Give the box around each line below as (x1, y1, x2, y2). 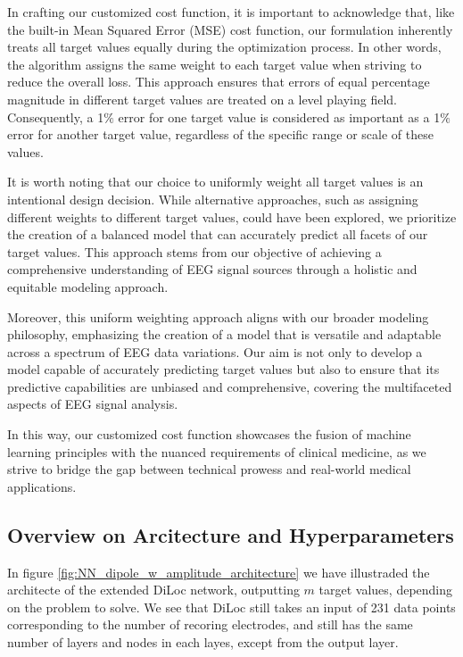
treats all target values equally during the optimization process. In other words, (7, 37, 442, 56)
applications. (7, 477, 77, 495)
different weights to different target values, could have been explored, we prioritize (7, 207, 457, 226)
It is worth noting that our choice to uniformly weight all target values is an (7, 172, 424, 191)
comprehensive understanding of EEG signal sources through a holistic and (7, 260, 418, 279)
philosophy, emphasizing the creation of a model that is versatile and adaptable (7, 325, 442, 344)
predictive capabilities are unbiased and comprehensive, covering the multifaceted (7, 377, 452, 395)
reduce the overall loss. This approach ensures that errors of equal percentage (7, 72, 430, 91)
